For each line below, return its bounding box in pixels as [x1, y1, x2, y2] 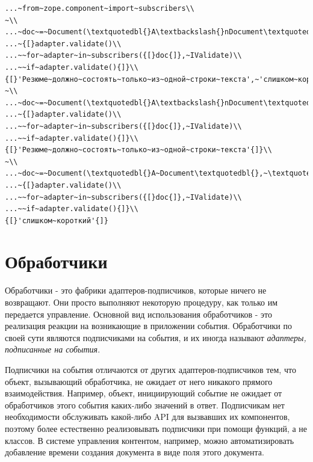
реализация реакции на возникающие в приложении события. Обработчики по [5, 319, 292, 332]
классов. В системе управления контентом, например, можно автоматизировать [5, 434, 294, 446]
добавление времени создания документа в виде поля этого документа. [5, 446, 264, 458]
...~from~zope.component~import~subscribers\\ [5, 4, 194, 13]
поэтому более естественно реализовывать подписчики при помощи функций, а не [5, 422, 308, 434]
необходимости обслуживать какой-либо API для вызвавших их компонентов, [5, 410, 290, 423]
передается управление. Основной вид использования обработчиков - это [5, 307, 273, 320]
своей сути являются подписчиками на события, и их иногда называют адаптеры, [5, 331, 306, 343]
